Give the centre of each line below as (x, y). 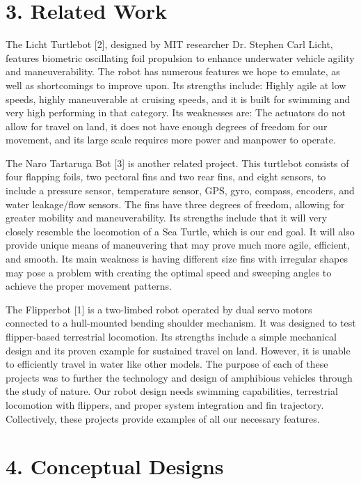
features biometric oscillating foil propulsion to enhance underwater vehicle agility (180, 57)
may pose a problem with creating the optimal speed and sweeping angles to (169, 272)
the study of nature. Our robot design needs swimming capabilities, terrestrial (172, 391)
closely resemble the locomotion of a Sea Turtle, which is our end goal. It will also (180, 231)
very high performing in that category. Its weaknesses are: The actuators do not (176, 112)
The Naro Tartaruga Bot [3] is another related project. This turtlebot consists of (177, 163)
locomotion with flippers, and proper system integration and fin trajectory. (165, 404)
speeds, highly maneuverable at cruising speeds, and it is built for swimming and (178, 99)
